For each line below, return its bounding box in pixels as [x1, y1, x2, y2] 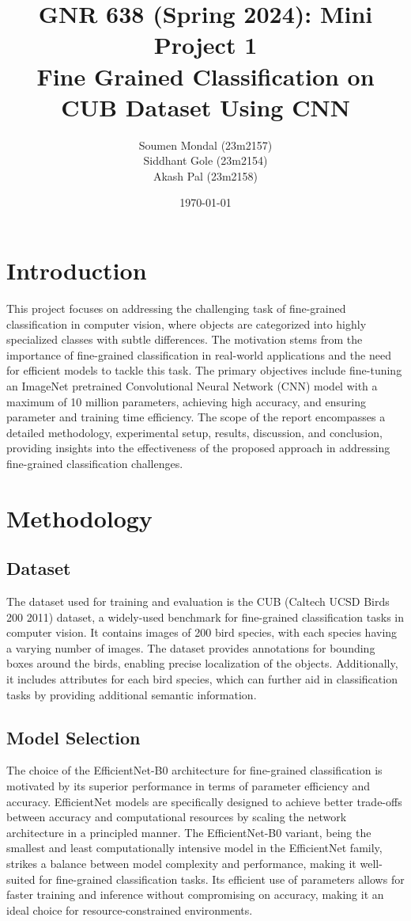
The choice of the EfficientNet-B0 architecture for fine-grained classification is [6, 762, 383, 778]
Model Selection [6, 725, 141, 749]
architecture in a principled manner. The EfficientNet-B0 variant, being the [6, 824, 371, 840]
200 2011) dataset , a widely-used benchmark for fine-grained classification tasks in [6, 608, 405, 625]
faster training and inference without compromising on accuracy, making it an [6, 886, 384, 903]
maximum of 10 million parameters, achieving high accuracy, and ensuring [6, 393, 366, 409]
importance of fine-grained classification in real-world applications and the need [6, 346, 391, 363]
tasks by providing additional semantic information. [6, 686, 257, 702]
